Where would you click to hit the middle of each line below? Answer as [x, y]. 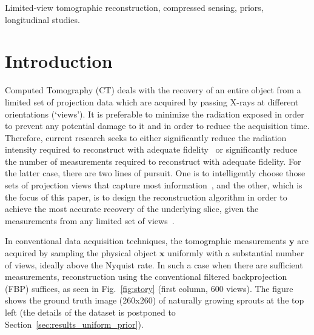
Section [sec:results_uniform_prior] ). [74, 324]
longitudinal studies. [42, 19]
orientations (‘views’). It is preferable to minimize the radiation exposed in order [155, 114]
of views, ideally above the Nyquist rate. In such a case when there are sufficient [154, 264]
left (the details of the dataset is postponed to [90, 312]
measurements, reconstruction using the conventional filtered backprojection [146, 277]
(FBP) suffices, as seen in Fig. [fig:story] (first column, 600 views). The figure [149, 288]
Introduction [59, 61]
